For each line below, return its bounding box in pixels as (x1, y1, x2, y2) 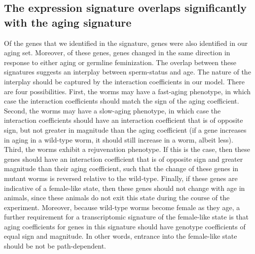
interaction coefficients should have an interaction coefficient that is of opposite (4, 115, 243, 125)
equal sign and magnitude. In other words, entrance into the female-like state (4, 231, 237, 241)
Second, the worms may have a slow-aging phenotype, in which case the (4, 105, 221, 115)
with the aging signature (4, 14, 132, 30)
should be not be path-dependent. (4, 241, 107, 251)
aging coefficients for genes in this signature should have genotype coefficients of (4, 221, 246, 231)
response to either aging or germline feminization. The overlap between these (4, 57, 236, 67)
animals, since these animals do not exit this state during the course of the (4, 192, 230, 203)
